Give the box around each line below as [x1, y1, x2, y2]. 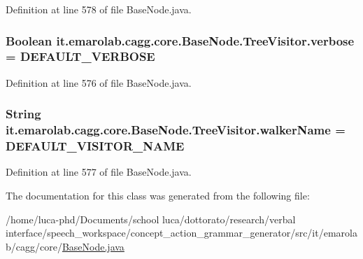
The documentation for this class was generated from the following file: [6, 188, 310, 202]
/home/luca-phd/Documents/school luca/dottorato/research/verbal [6, 211, 296, 226]
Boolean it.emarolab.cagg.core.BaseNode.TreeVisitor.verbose [6, 31, 355, 49]
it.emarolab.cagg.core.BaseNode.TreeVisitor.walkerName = [6, 121, 346, 139]
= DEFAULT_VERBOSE [6, 48, 155, 65]
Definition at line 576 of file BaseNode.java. [6, 75, 192, 90]
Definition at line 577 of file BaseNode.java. [6, 164, 192, 179]
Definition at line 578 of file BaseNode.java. [6, 2, 192, 16]
